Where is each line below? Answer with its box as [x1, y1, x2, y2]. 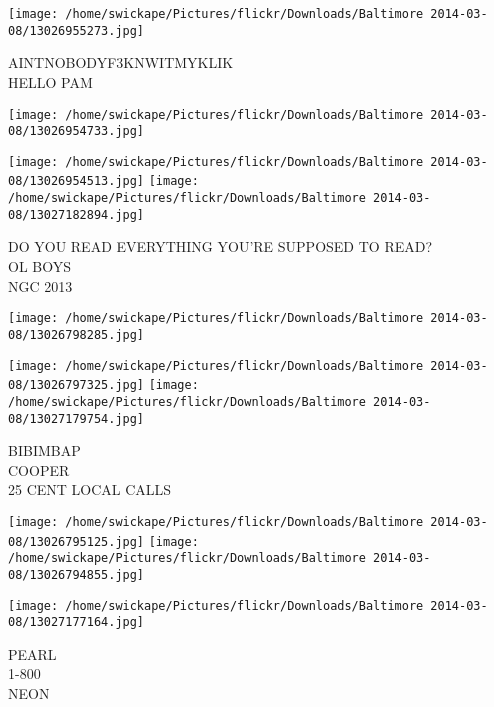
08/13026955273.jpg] [8, 23, 145, 38]
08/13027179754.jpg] [8, 411, 145, 426]
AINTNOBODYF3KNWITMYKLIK [8, 52, 234, 73]
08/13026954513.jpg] [8, 174, 145, 189]
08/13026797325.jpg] [8, 378, 145, 393]
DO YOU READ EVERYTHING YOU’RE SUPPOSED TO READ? [8, 236, 433, 257]
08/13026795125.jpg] [8, 534, 145, 549]
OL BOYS [8, 256, 71, 277]
